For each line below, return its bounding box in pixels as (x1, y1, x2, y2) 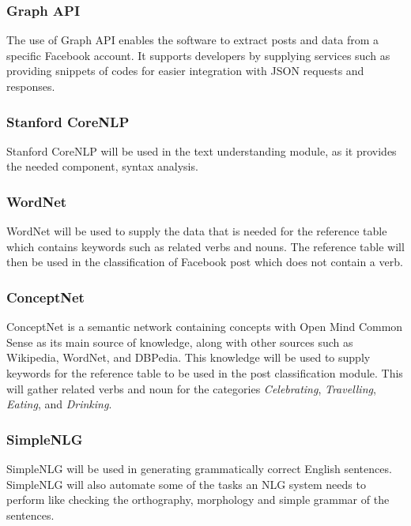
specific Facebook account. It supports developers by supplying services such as (6, 47, 390, 63)
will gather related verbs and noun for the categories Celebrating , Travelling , (6, 380, 376, 396)
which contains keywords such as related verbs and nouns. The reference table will (6, 238, 405, 254)
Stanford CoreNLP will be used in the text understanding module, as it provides (6, 142, 397, 159)
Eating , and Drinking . (6, 396, 112, 412)
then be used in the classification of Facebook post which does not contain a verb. (6, 254, 403, 270)
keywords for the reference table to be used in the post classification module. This (6, 365, 403, 381)
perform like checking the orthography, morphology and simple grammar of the (6, 491, 390, 508)
